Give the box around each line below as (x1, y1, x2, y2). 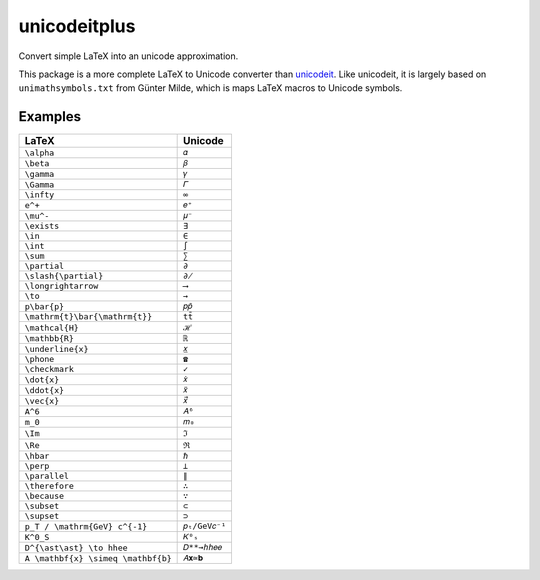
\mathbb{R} (24, 333, 75, 344)
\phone (24, 354, 55, 365)
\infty (24, 190, 55, 200)
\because (24, 491, 65, 502)
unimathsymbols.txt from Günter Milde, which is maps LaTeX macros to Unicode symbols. (18, 82, 403, 94)
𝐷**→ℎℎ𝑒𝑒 (183, 542, 223, 553)
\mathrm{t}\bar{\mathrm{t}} (24, 311, 153, 322)
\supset (24, 511, 60, 522)
